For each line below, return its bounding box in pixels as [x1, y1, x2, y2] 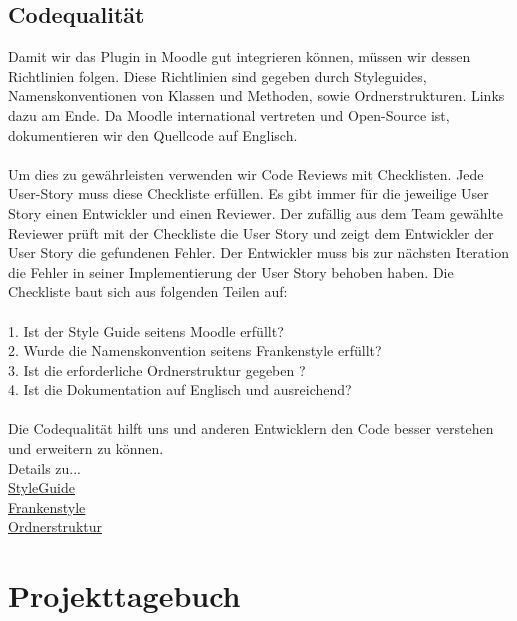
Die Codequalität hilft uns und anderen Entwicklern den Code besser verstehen [8, 418, 494, 439]
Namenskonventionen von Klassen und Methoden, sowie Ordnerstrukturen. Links [8, 85, 505, 106]
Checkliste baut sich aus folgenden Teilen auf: [8, 281, 288, 302]
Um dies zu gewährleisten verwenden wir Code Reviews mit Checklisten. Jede [8, 163, 484, 184]
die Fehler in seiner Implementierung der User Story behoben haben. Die [8, 261, 454, 282]
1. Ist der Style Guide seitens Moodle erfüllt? [8, 320, 284, 341]
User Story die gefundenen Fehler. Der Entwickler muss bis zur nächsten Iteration [8, 242, 509, 263]
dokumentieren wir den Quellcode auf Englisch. [8, 124, 298, 145]
